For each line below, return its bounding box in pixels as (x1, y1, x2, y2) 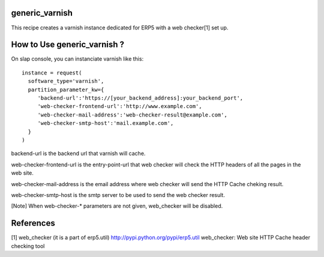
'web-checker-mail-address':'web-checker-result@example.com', (37, 111, 227, 118)
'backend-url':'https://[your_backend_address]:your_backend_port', (37, 94, 244, 101)
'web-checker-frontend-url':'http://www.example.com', (37, 103, 202, 110)
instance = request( (22, 69, 82, 76)
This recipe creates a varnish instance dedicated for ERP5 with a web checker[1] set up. (11, 24, 229, 31)
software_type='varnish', (28, 78, 104, 85)
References (11, 218, 55, 228)
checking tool (11, 242, 45, 249)
